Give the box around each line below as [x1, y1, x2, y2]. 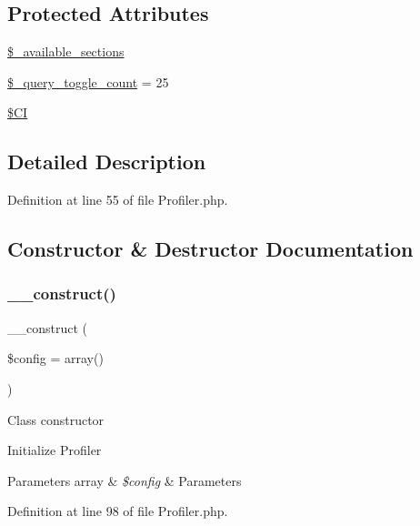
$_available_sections [7, 42, 125, 61]
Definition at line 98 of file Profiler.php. [7, 501, 228, 521]
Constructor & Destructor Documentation [7, 235, 414, 263]
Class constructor [7, 410, 105, 429]
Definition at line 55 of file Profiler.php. [7, 190, 228, 209]
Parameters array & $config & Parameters [7, 470, 242, 490]
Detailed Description [7, 147, 206, 176]
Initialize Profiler [7, 440, 102, 460]
